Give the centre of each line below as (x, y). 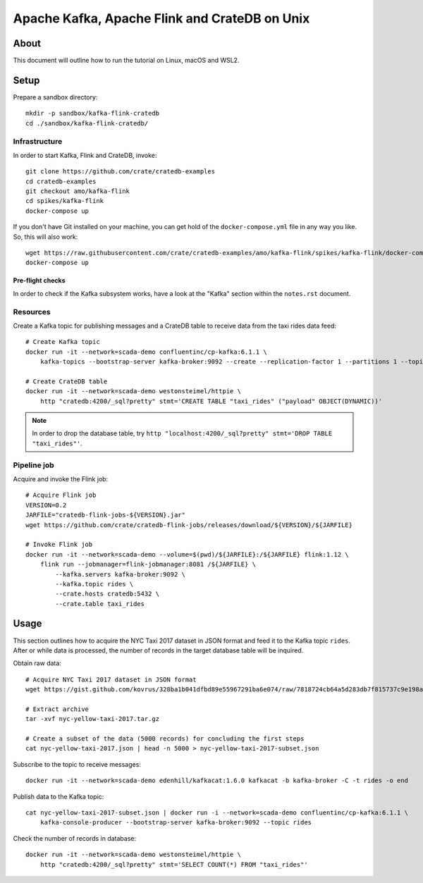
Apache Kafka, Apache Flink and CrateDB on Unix (161, 18)
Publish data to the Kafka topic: (59, 796)
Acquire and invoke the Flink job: (61, 478)
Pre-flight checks (39, 280)
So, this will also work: (45, 237)
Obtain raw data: (37, 663)
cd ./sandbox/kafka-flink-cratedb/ (87, 123)
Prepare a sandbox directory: (55, 97)
